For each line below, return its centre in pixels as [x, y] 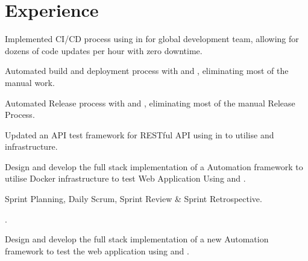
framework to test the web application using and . [97, 250]
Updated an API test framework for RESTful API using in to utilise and [140, 134]
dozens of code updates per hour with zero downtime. [104, 50]
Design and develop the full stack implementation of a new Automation [137, 239]
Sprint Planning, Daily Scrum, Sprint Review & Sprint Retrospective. [134, 199]
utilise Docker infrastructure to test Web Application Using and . [125, 178]
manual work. [30, 82]
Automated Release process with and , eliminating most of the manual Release [150, 103]
